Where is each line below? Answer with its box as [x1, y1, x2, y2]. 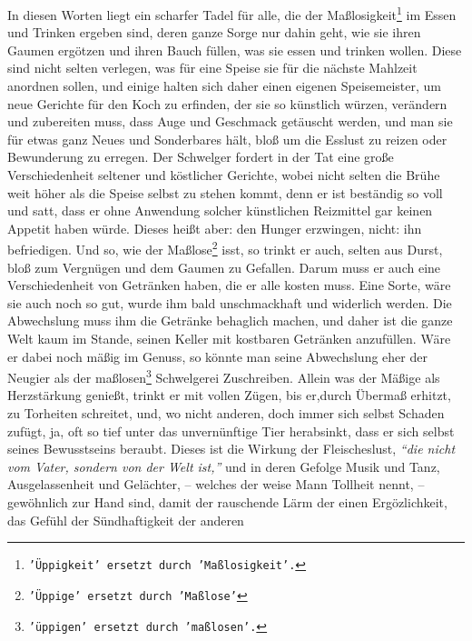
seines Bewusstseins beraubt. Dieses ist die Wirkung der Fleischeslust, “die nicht [7, 439, 456, 458]
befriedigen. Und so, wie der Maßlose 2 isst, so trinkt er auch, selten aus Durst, [7, 237, 443, 259]
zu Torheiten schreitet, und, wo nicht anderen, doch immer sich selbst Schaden [7, 404, 445, 423]
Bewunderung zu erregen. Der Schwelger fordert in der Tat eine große [7, 147, 394, 166]
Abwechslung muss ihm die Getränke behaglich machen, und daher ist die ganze [7, 311, 453, 330]
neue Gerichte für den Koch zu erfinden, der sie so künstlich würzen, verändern [7, 94, 447, 113]
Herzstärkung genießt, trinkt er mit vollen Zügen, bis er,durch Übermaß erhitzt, [7, 386, 451, 405]
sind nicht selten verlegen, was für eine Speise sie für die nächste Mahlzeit [7, 58, 418, 77]
